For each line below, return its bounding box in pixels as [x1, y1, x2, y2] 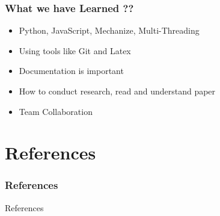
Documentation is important [19, 64, 124, 77]
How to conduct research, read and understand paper [19, 85, 216, 97]
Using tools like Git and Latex [19, 44, 131, 57]
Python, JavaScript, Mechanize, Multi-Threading [19, 24, 200, 37]
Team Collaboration [19, 105, 93, 117]
